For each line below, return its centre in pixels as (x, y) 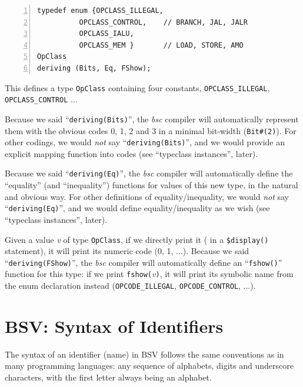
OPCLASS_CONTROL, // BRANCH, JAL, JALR (163, 22)
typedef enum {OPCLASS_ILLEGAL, (100, 11)
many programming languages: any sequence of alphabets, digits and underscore (149, 366)
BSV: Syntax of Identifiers (114, 326)
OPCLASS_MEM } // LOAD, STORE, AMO (161, 45)
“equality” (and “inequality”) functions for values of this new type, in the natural (151, 185)
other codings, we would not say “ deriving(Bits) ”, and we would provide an (145, 142)
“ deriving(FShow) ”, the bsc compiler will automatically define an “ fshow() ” (144, 262)
